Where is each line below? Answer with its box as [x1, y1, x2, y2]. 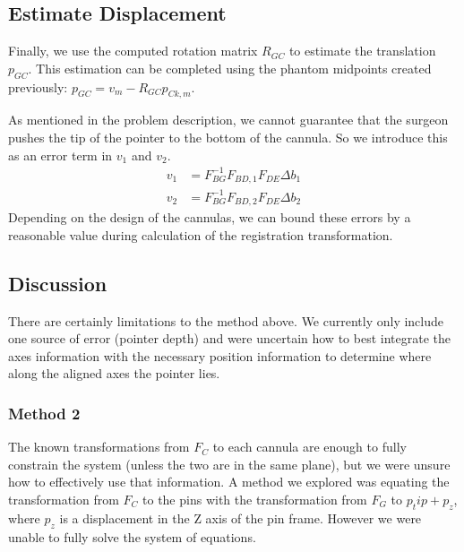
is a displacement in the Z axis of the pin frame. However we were [59, 508, 422, 527]
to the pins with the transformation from [142, 489, 367, 508]
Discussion [8, 269, 107, 297]
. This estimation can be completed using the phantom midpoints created [28, 58, 432, 77]
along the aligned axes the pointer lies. [8, 364, 220, 383]
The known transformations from [8, 437, 190, 456]
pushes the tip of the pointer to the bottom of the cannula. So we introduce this [8, 127, 448, 146]
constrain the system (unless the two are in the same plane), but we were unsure [8, 454, 451, 473]
